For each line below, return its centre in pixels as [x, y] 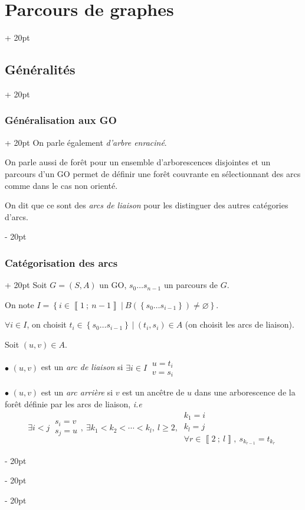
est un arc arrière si [77, 392]
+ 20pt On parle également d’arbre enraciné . [86, 142]
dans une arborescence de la [245, 392]
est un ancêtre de [153, 392]
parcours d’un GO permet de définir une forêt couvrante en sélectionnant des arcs [153, 173]
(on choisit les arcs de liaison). [240, 324]
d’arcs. [17, 216]
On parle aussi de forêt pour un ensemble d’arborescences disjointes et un [138, 162]
